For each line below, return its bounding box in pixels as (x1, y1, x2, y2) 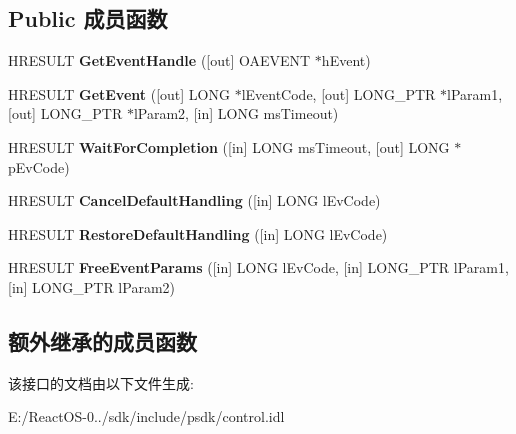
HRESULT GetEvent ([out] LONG (8, 83, 230, 104)
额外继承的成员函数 (8, 325, 197, 356)
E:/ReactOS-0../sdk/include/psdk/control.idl (8, 406, 285, 427)
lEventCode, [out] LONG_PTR (241, 83, 436, 104)
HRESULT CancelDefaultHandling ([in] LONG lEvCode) (8, 190, 381, 211)
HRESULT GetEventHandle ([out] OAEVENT (8, 50, 311, 71)
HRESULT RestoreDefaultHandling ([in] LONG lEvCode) (8, 223, 388, 244)
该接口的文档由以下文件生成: (8, 372, 194, 393)
